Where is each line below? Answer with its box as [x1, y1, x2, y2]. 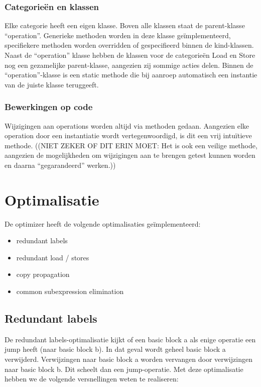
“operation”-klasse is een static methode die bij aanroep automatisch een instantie [5, 69, 257, 80]
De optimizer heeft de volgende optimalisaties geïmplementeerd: [5, 218, 201, 229]
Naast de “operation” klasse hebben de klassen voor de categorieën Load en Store [5, 50, 255, 60]
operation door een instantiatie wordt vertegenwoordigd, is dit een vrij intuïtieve [5, 130, 252, 141]
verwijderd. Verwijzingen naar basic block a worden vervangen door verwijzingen [5, 354, 252, 364]
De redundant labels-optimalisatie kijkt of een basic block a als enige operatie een [5, 334, 256, 344]
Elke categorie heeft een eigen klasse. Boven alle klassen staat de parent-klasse [5, 20, 245, 31]
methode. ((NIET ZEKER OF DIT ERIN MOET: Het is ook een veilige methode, [5, 140, 257, 150]
